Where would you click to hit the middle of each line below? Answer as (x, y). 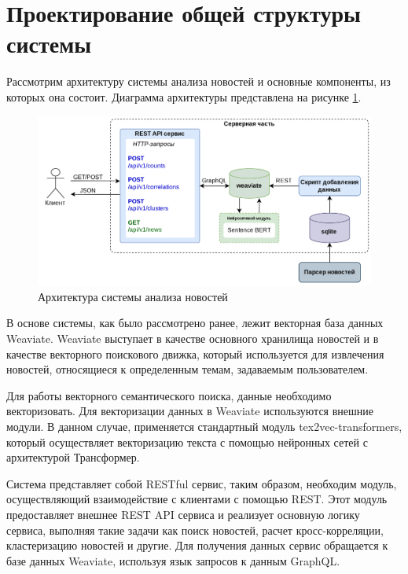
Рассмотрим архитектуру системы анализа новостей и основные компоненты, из (198, 81)
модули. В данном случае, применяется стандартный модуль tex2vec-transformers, (204, 426)
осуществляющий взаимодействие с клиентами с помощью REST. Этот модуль (197, 499)
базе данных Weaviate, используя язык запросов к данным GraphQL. (173, 560)
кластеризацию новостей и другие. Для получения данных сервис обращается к (197, 545)
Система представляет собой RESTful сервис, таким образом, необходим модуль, (202, 483)
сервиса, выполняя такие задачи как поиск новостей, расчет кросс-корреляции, (195, 530)
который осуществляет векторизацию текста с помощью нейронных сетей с (187, 442)
